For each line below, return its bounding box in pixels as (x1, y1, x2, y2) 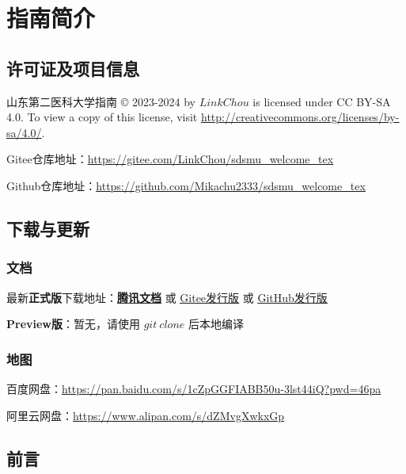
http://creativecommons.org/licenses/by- (200, 109, 400, 125)
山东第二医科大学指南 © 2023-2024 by (6, 93, 195, 109)
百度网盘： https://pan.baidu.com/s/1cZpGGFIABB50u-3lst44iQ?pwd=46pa (6, 380, 381, 396)
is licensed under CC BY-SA (252, 93, 391, 109)
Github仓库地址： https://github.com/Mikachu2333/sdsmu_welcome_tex (6, 177, 366, 193)
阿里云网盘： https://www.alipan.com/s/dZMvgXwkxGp (6, 407, 285, 423)
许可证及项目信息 (6, 55, 139, 80)
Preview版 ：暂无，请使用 (6, 315, 140, 332)
